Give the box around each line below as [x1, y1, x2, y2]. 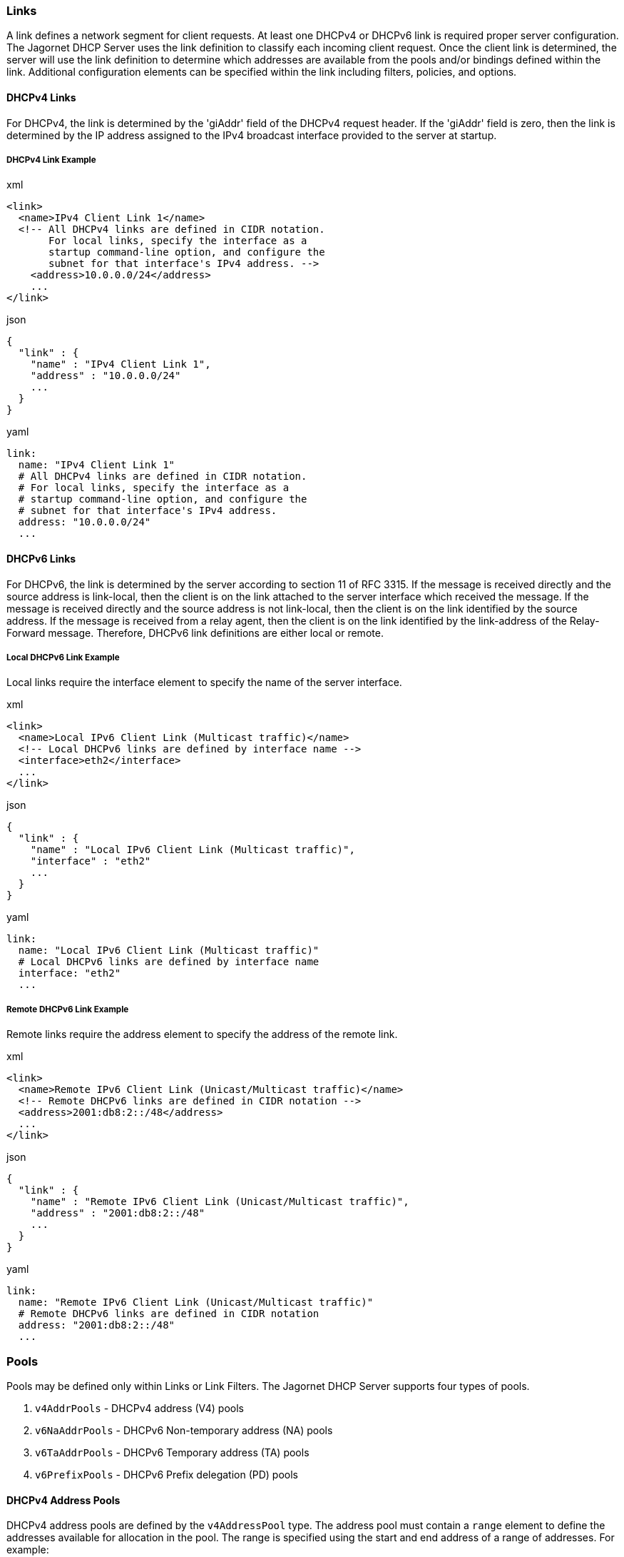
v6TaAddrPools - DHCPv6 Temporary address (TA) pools [35, 1446, 310, 1458]
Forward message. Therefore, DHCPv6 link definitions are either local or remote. [6, 626, 384, 639]
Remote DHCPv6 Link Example [6, 1004, 129, 1014]
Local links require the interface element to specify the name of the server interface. [6, 676, 402, 689]
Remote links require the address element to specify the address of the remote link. [6, 1028, 398, 1041]
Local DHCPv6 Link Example [6, 652, 120, 662]
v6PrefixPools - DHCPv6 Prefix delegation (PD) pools [35, 1468, 298, 1481]
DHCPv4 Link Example [6, 154, 96, 165]
